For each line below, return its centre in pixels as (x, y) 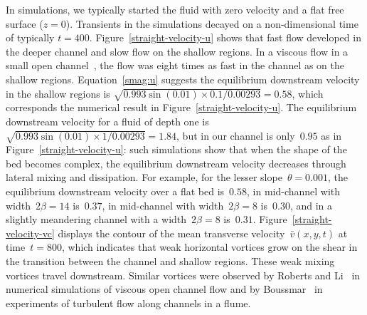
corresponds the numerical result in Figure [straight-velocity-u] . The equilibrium (181, 107)
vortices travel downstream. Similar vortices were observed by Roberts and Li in (183, 275)
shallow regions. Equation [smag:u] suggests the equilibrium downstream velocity (183, 79)
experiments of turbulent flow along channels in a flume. (128, 303)
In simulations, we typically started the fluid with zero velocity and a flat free (175, 9)
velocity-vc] (30, 233)
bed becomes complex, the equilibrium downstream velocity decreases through (176, 163)
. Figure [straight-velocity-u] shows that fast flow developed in (225, 37)
